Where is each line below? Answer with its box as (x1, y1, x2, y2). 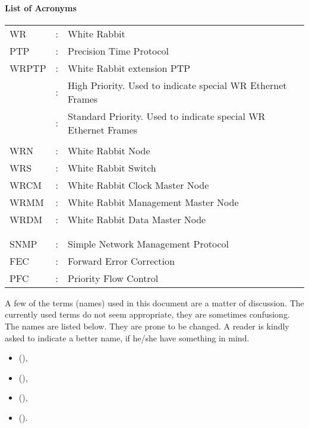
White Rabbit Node (68, 143, 150, 157)
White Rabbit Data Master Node (68, 212, 206, 226)
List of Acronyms (5, 1, 77, 14)
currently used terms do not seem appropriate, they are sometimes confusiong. (5, 308, 290, 321)
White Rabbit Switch (68, 160, 156, 175)
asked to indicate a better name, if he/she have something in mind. (5, 331, 250, 344)
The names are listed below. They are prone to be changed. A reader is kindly (5, 319, 289, 332)
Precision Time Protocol (68, 43, 169, 58)
